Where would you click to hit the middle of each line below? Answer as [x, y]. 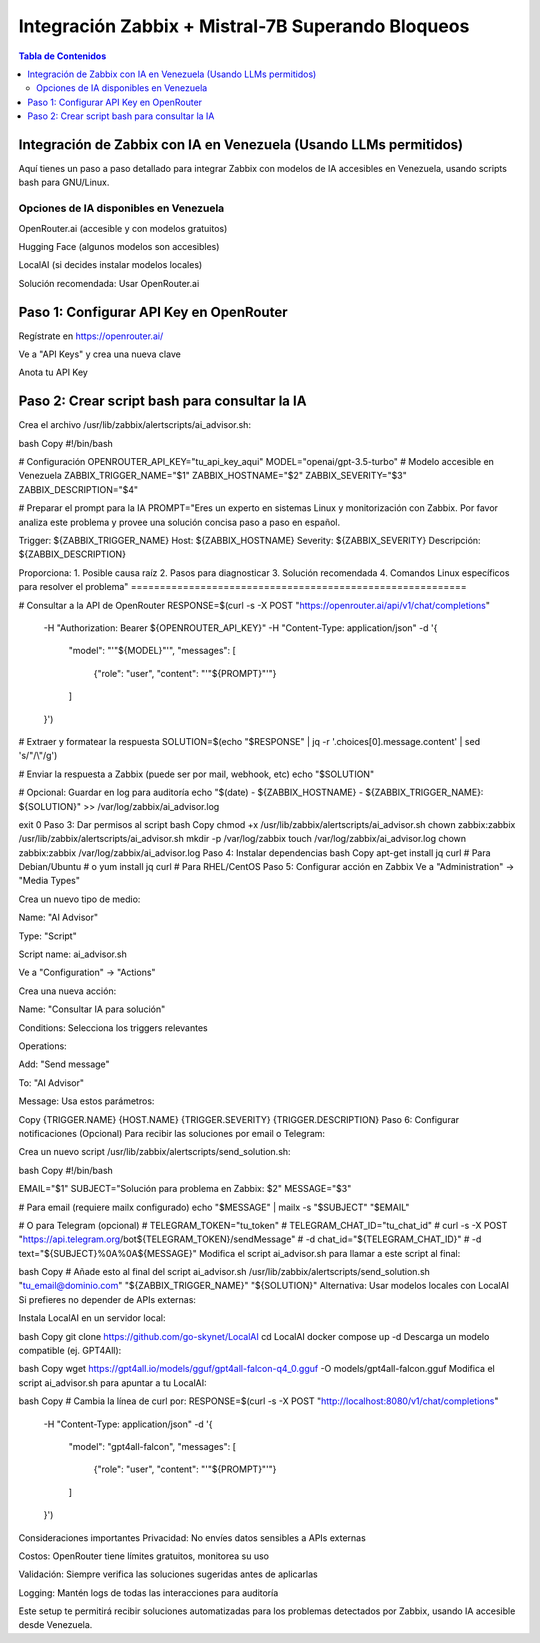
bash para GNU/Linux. [64, 182]
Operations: [42, 1046]
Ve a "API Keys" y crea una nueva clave [100, 354]
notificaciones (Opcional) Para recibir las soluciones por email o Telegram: [171, 1133]
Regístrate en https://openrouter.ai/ [91, 336]
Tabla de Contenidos [62, 56]
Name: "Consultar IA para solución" [92, 1009]
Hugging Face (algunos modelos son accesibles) [119, 246]
